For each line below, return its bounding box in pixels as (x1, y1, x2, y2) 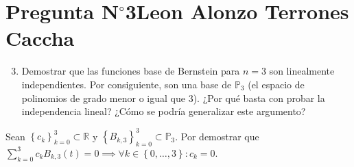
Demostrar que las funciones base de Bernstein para (21, 64, 240, 78)
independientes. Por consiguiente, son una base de (21, 77, 232, 91)
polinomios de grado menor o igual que (21, 90, 185, 105)
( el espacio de (248, 77, 305, 91)
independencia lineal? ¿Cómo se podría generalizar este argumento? (21, 104, 306, 118)
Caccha (5, 24, 75, 52)
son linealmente (269, 64, 335, 78)
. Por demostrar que (175, 129, 259, 143)
